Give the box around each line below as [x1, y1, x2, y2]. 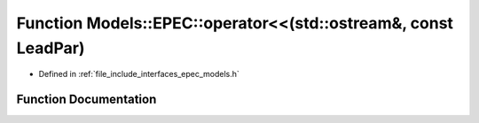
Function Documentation [16, 92, 157, 107]
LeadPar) [16, 38, 85, 58]
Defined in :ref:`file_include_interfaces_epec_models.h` [38, 69, 239, 80]
